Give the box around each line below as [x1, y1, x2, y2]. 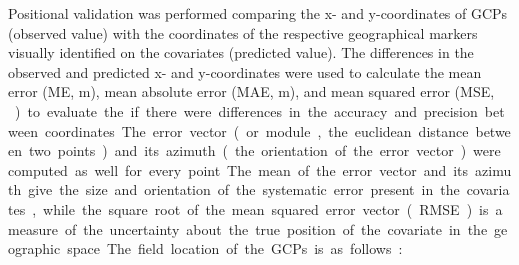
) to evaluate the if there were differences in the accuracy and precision [14, 100, 478, 121]
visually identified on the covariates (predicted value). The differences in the [8, 42, 474, 63]
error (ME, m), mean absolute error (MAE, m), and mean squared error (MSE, [8, 81, 495, 102]
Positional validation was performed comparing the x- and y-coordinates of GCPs [8, 3, 508, 23]
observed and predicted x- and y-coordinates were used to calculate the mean [8, 61, 482, 82]
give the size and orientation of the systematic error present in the [28, 179, 460, 200]
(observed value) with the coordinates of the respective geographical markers [8, 22, 478, 43]
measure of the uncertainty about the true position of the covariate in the [8, 218, 488, 239]
